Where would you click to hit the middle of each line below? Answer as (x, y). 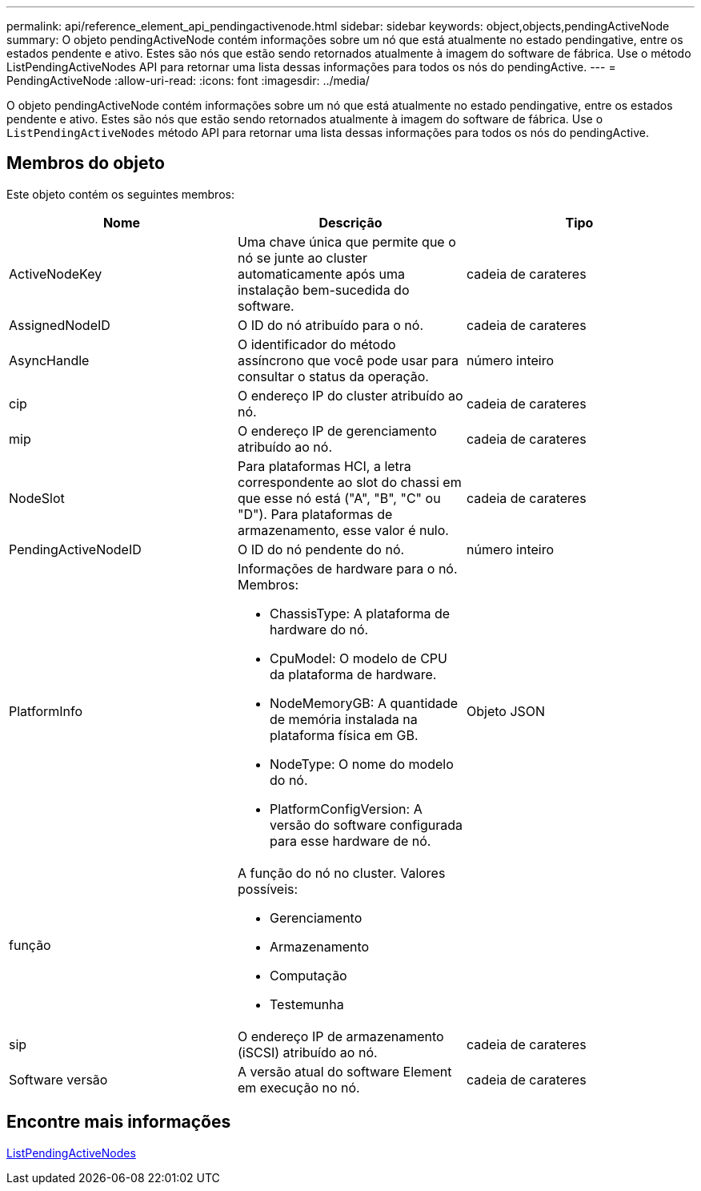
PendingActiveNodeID (75, 549)
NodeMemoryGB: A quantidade (364, 703)
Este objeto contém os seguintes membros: (120, 194)
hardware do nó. (319, 629)
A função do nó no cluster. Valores (341, 873)
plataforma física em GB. (344, 735)
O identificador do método (316, 344)
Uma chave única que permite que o (346, 241)
